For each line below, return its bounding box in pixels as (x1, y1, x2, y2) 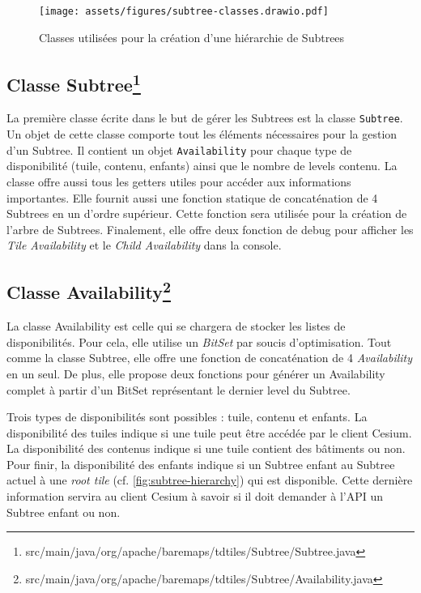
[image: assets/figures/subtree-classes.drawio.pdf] (39, 6, 329, 17)
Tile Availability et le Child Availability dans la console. (6, 237, 282, 254)
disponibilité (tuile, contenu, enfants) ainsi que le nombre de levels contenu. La (6, 157, 398, 174)
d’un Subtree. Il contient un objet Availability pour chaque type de (6, 141, 352, 158)
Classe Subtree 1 (6, 68, 141, 96)
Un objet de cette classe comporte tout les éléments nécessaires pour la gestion (6, 126, 398, 143)
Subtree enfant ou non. (6, 503, 121, 520)
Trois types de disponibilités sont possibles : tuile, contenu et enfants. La (6, 408, 368, 425)
